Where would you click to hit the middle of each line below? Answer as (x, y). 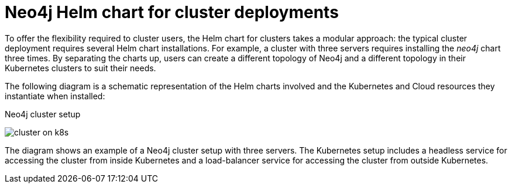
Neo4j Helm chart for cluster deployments (172, 12)
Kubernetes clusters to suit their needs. (80, 68)
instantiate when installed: (55, 96)
